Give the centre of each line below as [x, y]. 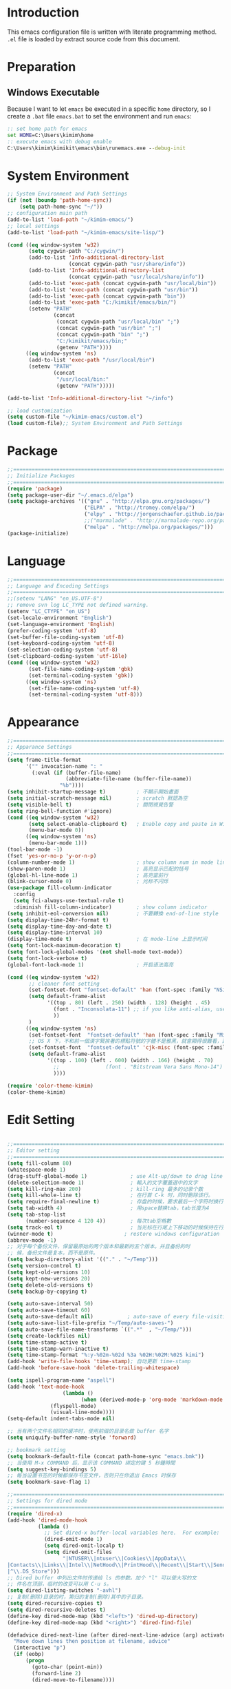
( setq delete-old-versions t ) [51, 1285]
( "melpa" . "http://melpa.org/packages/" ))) [148, 527]
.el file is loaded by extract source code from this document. [94, 39]
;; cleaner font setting [64, 984]
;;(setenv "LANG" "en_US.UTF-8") [55, 599]
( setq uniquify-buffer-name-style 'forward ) [72, 1438]
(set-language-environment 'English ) [61, 624]
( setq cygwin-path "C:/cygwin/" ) [77, 251]
